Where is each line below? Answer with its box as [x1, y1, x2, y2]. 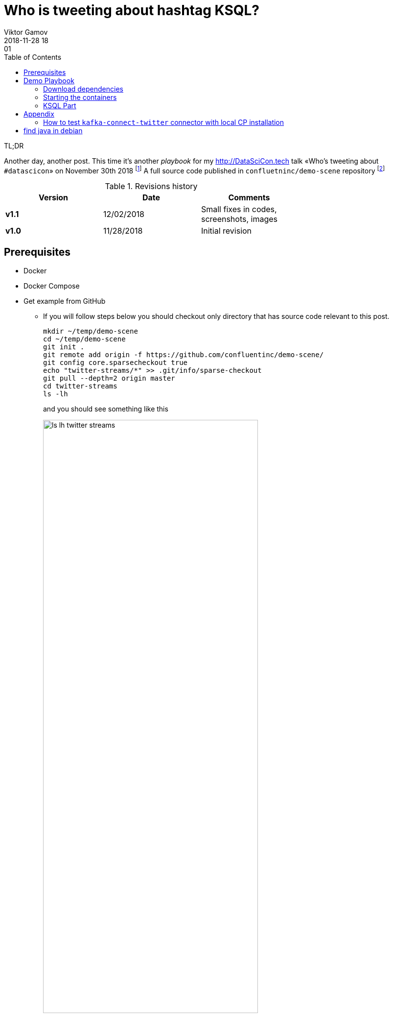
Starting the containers [43, 93, 117, 101]
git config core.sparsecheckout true [43, 359, 188, 367]
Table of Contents [4, 52, 62, 61]
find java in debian [23, 126, 83, 135]
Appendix [23, 109, 54, 118]
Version [38, 193, 69, 203]
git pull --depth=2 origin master [43, 374, 175, 383]
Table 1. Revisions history [105, 181, 198, 192]
